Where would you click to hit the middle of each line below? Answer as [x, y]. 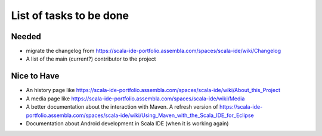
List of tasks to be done [70, 15]
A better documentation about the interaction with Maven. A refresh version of [122, 107]
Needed [26, 37]
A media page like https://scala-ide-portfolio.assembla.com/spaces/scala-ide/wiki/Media [135, 99]
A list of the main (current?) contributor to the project [91, 59]
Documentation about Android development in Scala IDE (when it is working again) [127, 123]
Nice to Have [35, 76]
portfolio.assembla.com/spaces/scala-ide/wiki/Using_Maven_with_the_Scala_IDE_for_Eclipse [140, 115]
